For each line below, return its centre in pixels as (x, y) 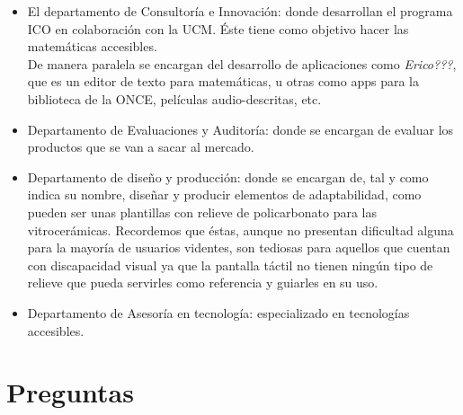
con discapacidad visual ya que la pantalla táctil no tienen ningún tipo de (230, 265)
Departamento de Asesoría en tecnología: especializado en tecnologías (218, 312)
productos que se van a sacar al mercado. (141, 147)
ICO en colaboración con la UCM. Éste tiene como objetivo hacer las (218, 28)
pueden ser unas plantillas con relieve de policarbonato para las (202, 212)
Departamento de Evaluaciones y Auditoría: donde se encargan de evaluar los (240, 129)
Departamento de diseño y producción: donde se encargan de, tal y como (228, 177)
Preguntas (70, 392)
